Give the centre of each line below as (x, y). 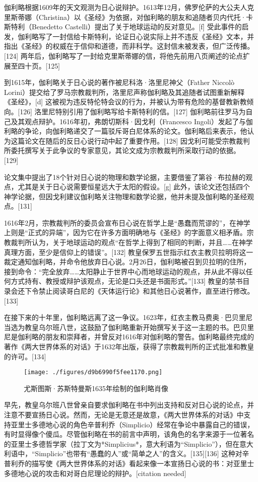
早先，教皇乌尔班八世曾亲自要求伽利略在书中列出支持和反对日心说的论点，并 (129, 405)
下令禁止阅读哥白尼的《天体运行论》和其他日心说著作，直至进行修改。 (139, 291)
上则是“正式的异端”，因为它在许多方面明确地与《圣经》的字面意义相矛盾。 (126, 232)
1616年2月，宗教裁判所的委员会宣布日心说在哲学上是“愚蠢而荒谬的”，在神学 (127, 222)
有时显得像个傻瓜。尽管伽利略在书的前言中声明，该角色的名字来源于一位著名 (129, 434)
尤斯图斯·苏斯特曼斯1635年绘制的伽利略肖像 (96, 388)
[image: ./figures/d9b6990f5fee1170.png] (93, 372)
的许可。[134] (25, 356)
